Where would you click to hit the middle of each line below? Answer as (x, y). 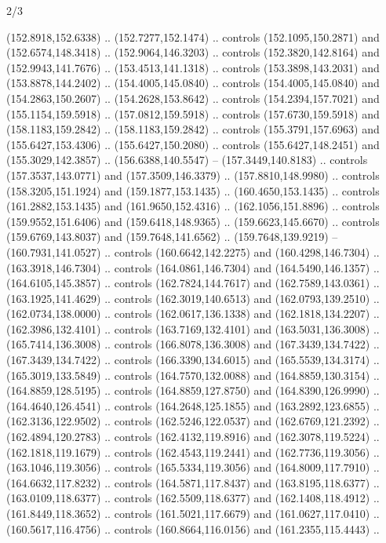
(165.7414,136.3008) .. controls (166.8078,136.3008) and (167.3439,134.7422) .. (193, 344)
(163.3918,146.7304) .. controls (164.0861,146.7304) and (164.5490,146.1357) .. (193, 267)
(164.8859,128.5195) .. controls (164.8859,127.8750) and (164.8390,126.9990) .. (193, 390)
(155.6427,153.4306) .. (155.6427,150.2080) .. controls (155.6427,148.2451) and (193, 144)
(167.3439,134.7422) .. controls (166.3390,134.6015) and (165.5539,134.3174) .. (193, 360)
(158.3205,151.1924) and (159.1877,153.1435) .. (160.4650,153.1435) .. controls (193, 190)
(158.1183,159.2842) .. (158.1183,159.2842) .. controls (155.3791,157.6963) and (193, 129)
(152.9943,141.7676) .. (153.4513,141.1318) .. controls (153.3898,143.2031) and (193, 67)
